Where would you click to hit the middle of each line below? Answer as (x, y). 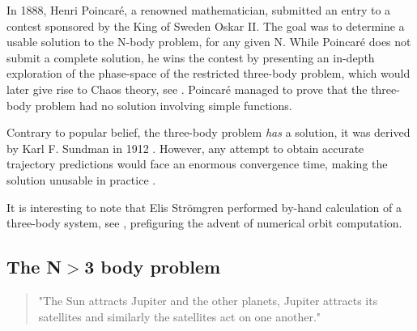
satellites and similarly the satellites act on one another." (180, 316)
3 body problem (153, 267)
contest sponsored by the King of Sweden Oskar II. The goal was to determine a (206, 25)
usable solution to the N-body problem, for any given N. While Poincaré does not (209, 42)
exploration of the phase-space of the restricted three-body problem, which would (208, 73)
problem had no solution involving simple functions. (164, 105)
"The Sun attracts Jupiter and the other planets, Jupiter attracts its (208, 300)
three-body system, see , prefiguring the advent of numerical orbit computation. (204, 223)
